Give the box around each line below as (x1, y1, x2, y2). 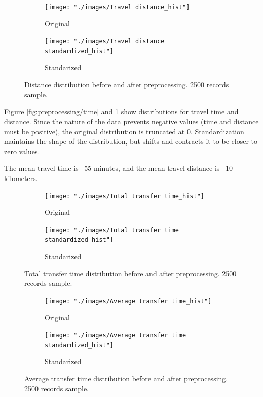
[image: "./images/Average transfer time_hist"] (45, 297, 212, 305)
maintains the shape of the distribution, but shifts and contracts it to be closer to (4, 136, 258, 147)
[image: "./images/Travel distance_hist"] (45, 4, 190, 11)
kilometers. (4, 172, 38, 183)
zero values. (4, 146, 40, 156)
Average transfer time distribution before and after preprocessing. (24, 373, 228, 383)
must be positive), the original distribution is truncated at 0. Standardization (4, 126, 244, 136)
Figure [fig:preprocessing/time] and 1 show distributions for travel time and (4, 106, 239, 117)
